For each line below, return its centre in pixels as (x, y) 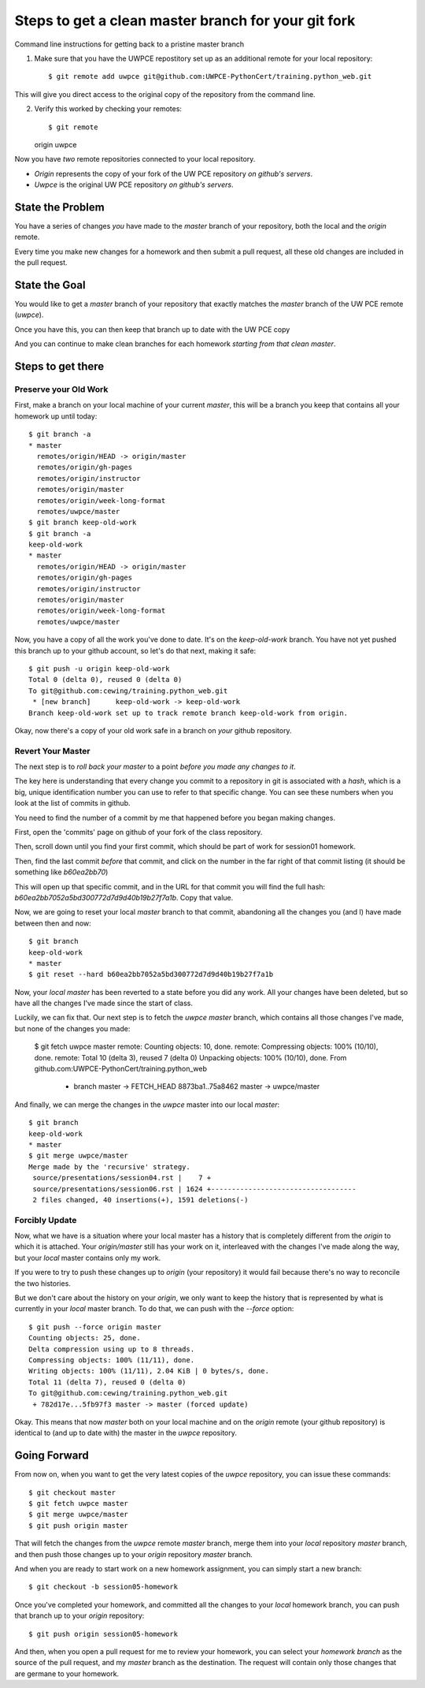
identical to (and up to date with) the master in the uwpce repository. (126, 1433)
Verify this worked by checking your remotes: (108, 109)
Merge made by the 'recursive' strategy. (109, 1166)
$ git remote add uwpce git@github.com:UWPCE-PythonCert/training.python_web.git (210, 76)
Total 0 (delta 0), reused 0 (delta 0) (105, 680)
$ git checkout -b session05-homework (103, 1587)
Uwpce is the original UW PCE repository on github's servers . (134, 184)
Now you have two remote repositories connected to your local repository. (135, 159)
